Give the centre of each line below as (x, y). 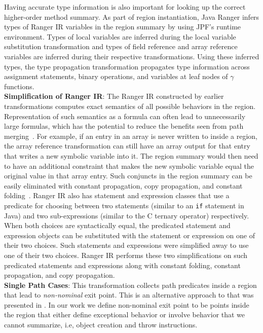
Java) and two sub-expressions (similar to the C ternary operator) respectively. (127, 215)
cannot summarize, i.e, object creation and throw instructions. (101, 325)
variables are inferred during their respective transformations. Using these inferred (132, 56)
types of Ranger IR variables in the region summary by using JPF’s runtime (123, 27)
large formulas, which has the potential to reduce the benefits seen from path (124, 126)
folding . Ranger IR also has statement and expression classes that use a (117, 195)
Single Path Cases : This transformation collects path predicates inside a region (130, 285)
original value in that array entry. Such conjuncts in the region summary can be (128, 176)
